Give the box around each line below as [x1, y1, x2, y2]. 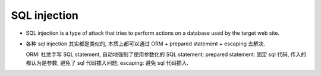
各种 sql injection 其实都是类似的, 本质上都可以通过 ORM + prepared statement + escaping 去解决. [26, 40, 266, 47]
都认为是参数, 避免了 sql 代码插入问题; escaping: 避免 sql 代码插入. [26, 59, 188, 66]
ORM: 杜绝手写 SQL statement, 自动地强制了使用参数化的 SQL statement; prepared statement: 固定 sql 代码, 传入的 [26, 51, 306, 58]
